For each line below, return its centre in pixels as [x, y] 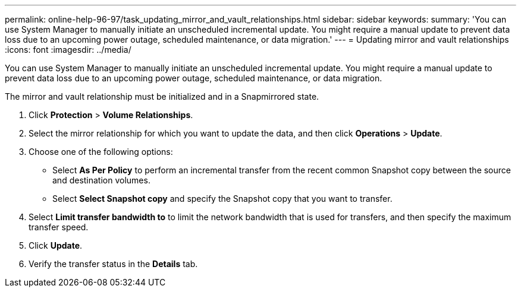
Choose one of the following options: [101, 152]
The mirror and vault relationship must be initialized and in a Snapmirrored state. [162, 96]
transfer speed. [59, 227]
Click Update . [56, 245]
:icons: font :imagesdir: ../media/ [68, 50]
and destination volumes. [101, 180]
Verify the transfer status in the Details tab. [113, 264]
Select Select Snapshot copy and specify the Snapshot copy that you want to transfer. [222, 199]
